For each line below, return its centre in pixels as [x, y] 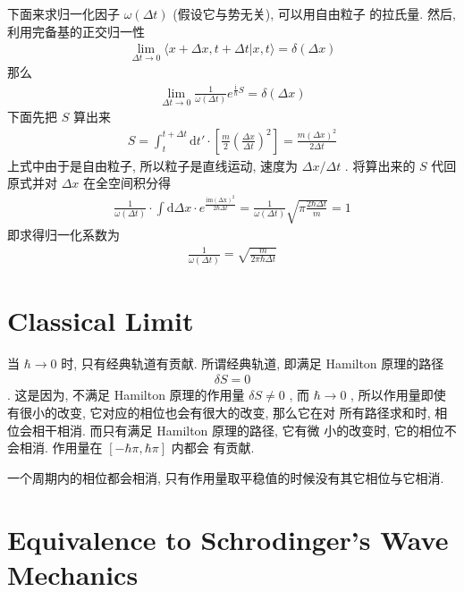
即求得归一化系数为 [63, 235]
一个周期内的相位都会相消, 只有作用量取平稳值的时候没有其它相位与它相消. [226, 477]
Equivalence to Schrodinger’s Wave [228, 539]
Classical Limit [101, 320]
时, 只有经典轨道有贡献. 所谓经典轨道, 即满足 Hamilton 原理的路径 [253, 363]
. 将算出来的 [380, 165]
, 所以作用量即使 [398, 395]
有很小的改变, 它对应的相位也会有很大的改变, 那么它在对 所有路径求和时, [219, 413]
